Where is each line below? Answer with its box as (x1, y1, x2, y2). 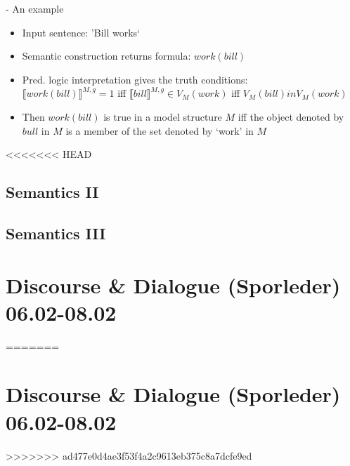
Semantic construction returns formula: (22, 48, 191, 63)
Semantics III (6, 222, 106, 244)
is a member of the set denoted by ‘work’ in (65, 123, 254, 138)
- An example (6, 1, 64, 15)
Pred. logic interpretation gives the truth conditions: (22, 72, 248, 86)
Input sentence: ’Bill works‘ (22, 25, 141, 39)
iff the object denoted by (238, 109, 344, 124)
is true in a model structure (103, 109, 222, 124)
